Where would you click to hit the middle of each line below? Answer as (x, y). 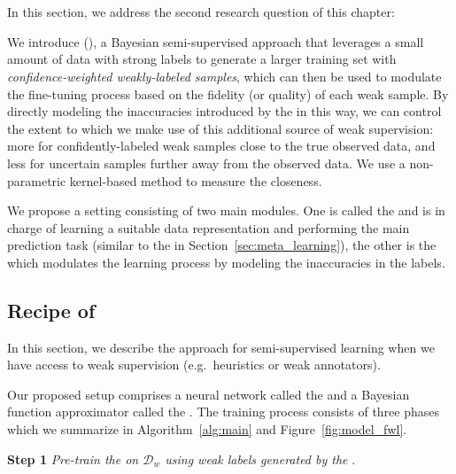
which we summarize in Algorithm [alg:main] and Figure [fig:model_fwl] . (207, 429)
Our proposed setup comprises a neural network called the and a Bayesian (209, 394)
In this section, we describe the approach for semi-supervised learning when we (221, 347)
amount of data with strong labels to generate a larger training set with (202, 59)
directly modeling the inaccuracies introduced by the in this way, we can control (224, 111)
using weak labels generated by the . (260, 458)
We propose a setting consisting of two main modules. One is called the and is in (226, 210)
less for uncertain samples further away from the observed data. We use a (206, 163)
